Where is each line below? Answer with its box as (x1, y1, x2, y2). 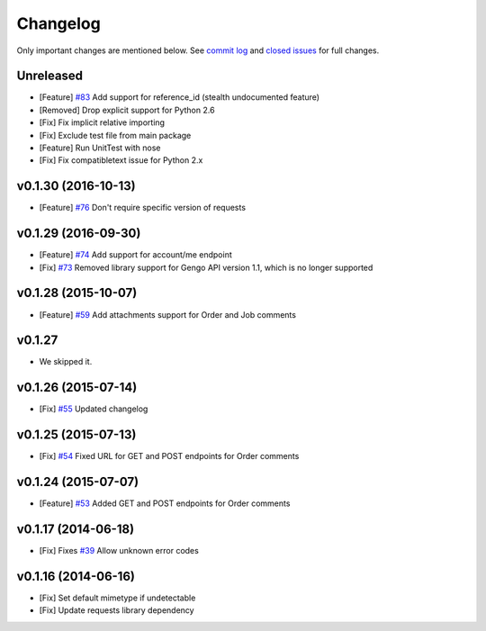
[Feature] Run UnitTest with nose (39, 142, 161, 153)
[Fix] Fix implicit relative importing (39, 117, 166, 128)
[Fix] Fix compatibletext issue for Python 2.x (39, 155, 203, 166)
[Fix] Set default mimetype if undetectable (39, 592, 196, 603)
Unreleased (16, 68, 84, 84)
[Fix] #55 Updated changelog (39, 403, 148, 414)
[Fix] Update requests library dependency (39, 605, 194, 616)
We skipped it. (39, 356, 93, 367)
